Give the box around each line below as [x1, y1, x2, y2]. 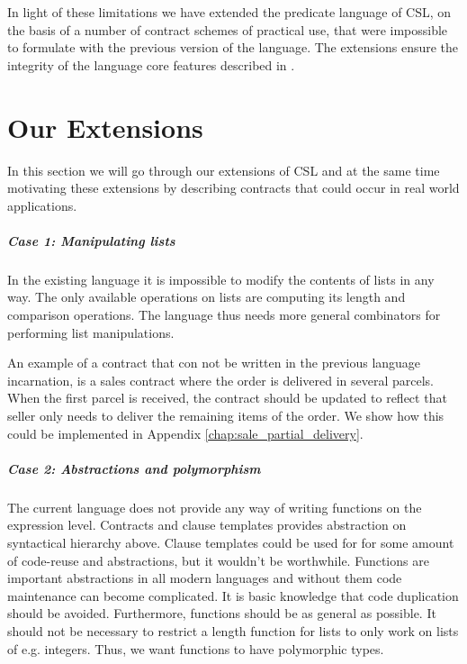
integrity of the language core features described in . [7, 55, 295, 74]
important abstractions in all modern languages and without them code [7, 568, 402, 587]
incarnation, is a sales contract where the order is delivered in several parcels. [7, 370, 435, 389]
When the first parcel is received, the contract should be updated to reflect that [7, 388, 447, 407]
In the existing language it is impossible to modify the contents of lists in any [7, 269, 435, 288]
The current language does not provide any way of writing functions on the [7, 497, 422, 516]
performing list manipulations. [7, 323, 175, 341]
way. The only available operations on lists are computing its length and [7, 287, 406, 306]
